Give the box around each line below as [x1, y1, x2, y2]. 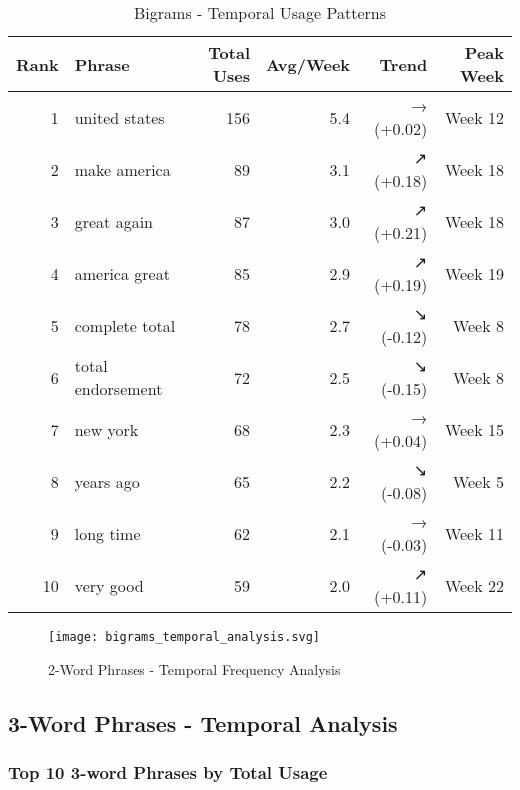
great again [74, 209, 153, 233]
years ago [74, 469, 140, 493]
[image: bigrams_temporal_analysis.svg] [48, 630, 321, 644]
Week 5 [452, 469, 504, 493]
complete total [74, 313, 176, 337]
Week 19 [444, 261, 504, 285]
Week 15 [444, 417, 504, 441]
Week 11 [444, 521, 504, 545]
